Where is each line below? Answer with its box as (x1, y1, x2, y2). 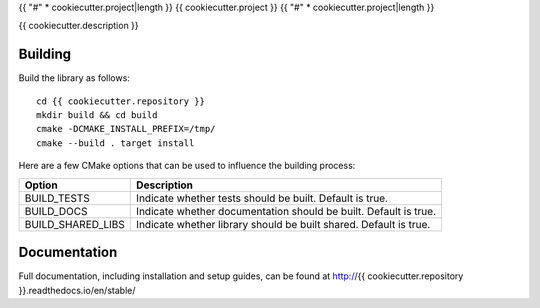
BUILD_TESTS (24, 191, 90, 205)
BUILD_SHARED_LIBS (24, 217, 125, 231)
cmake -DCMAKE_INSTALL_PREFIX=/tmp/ (36, 123, 216, 135)
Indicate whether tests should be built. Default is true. (136, 191, 389, 205)
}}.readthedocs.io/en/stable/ (18, 284, 136, 296)
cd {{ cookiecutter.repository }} (36, 95, 205, 107)
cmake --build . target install (36, 137, 195, 149)
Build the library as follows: (18, 72, 130, 84)
